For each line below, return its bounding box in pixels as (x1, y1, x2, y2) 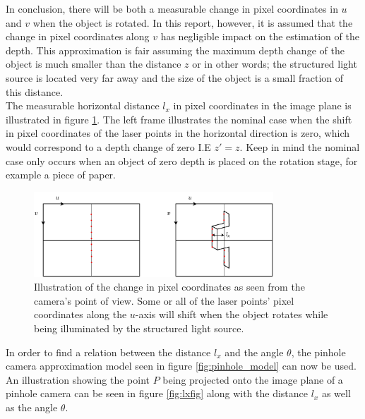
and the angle (225, 344, 284, 359)
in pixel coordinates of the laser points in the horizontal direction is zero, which (6, 126, 350, 140)
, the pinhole (291, 344, 346, 359)
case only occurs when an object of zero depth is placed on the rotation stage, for (6, 153, 358, 168)
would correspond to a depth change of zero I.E (6, 139, 211, 154)
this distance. (6, 84, 64, 99)
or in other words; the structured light (192, 56, 357, 71)
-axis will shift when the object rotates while (135, 307, 328, 322)
